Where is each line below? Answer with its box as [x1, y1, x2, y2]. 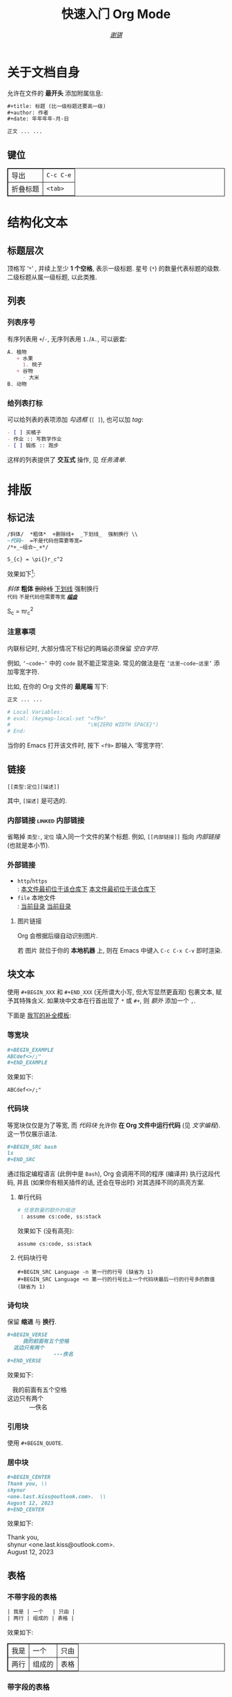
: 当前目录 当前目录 [17, 901, 71, 910]
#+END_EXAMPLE [7, 1059, 48, 1066]
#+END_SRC [7, 1156, 36, 1163]
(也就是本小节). [7, 841, 50, 850]
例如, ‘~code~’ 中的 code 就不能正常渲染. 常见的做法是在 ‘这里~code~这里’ [7, 658, 213, 667]
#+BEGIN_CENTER [7, 1474, 51, 1481]
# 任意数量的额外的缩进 [17, 1207, 76, 1214]
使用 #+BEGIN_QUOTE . [7, 1438, 64, 1447]
